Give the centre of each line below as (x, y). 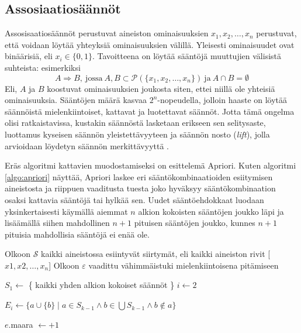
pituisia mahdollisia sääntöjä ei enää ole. (77, 234)
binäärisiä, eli (29, 56)
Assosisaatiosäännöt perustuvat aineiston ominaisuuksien (107, 33)
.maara (21, 324)
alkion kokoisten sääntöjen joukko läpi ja (211, 211)
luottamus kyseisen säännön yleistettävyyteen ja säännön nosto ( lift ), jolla (137, 134)
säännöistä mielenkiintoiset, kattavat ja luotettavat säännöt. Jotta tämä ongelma (150, 111)
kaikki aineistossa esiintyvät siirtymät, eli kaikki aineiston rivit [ (156, 254)
